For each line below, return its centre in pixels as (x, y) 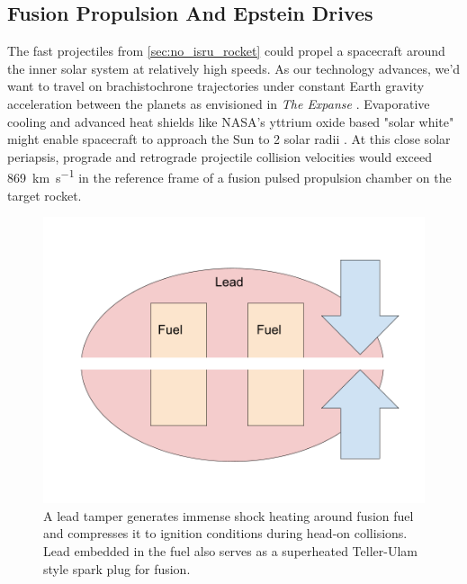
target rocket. (45, 195)
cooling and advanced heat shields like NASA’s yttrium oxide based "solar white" (231, 121)
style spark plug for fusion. (117, 568)
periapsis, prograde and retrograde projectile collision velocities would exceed (220, 156)
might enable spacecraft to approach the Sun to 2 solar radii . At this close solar (229, 139)
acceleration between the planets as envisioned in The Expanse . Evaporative (219, 103)
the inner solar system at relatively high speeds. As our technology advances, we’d (234, 68)
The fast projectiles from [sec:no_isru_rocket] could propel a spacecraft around (226, 51)
